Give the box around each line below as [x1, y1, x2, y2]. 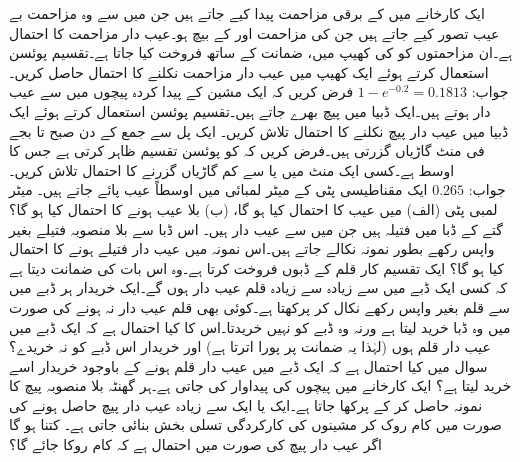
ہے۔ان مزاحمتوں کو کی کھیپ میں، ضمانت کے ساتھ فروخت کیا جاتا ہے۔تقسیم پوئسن [9, 42, 513, 63]
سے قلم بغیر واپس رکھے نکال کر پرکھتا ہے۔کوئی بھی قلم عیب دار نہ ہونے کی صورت [9, 296, 511, 317]
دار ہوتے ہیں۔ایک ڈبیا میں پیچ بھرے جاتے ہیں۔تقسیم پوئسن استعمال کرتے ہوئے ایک [9, 100, 491, 121]
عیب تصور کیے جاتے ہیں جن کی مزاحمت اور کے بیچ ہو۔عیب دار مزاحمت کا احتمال [9, 22, 500, 43]
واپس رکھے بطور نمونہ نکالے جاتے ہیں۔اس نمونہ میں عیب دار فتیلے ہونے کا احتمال [9, 238, 495, 259]
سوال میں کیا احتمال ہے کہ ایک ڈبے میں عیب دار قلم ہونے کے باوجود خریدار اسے [9, 355, 488, 376]
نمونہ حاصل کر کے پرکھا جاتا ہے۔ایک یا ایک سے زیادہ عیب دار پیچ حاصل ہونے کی [9, 394, 483, 415]
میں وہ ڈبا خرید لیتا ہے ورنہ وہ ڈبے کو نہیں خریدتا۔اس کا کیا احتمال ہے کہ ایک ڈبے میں [9, 316, 511, 337]
